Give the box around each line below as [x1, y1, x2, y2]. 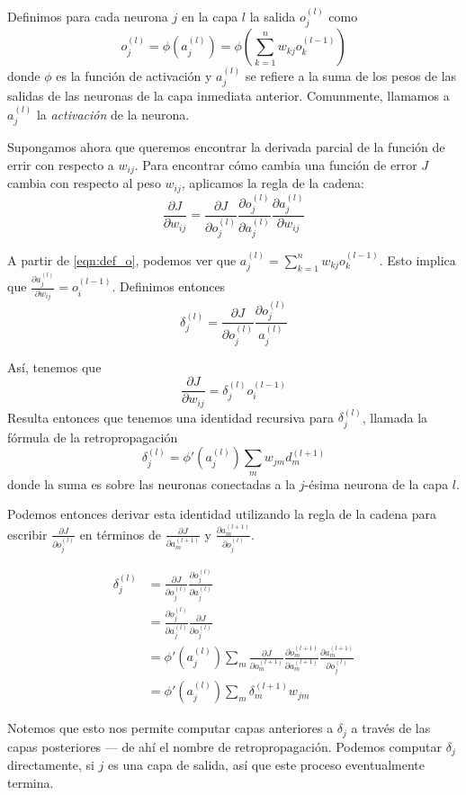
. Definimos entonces [112, 277, 226, 296]
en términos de [79, 524, 161, 543]
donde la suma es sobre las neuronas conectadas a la [7, 474, 296, 493]
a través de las [351, 719, 431, 737]
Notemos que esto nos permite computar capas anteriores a [7, 719, 334, 737]
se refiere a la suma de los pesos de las [245, 67, 457, 85]
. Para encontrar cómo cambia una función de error [134, 155, 417, 174]
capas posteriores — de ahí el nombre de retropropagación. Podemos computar [7, 737, 442, 755]
